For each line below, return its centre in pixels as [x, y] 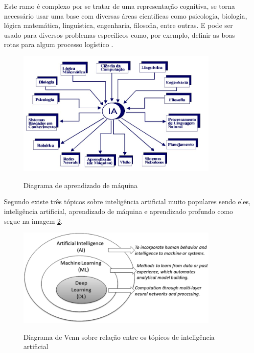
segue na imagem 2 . [33, 221]
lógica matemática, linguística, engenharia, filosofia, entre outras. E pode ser [118, 25]
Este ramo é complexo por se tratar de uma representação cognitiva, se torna [120, 6]
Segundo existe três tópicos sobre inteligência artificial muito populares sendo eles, [127, 201]
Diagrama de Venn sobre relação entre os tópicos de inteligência [119, 337]
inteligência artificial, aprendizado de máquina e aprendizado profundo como [119, 211]
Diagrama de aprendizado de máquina [81, 185]
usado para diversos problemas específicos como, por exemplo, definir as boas [120, 35]
